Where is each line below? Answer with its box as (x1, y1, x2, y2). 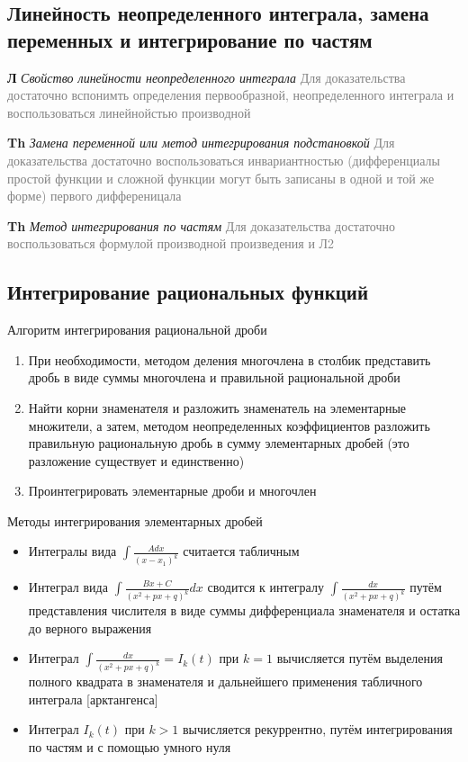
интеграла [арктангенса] (28, 689, 158, 708)
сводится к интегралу (207, 578, 324, 596)
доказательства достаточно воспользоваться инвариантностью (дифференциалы (7, 150, 440, 169)
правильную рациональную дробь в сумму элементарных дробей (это (28, 434, 409, 453)
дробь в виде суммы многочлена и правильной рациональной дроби (28, 368, 400, 387)
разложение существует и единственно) (28, 451, 245, 470)
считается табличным (183, 542, 300, 560)
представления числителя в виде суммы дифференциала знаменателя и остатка (28, 601, 461, 620)
